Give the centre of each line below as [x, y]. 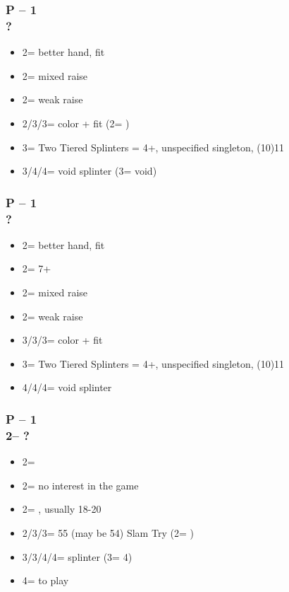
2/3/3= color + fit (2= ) [76, 123]
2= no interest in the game [80, 485]
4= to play [45, 580]
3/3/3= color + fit [62, 340]
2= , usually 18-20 [62, 509]
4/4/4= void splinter [67, 387]
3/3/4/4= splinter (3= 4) [77, 556]
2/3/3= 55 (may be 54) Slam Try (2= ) [108, 532]
